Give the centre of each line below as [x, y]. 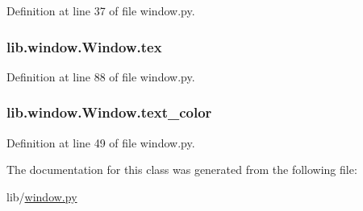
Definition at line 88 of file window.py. [101, 76]
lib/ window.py [42, 196]
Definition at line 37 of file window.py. [101, 10]
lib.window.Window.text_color [109, 112]
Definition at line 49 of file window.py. [101, 142]
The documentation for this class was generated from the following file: [182, 170]
